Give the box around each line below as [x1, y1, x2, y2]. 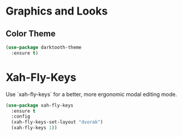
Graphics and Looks [5, 4, 108, 18]
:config [11, 113, 31, 119]
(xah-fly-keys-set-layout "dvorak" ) [11, 119, 103, 125]
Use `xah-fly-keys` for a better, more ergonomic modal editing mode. [5, 90, 178, 98]
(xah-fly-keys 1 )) [11, 125, 58, 131]
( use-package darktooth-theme [5, 44, 82, 50]
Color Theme [5, 28, 56, 39]
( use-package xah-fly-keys [5, 102, 74, 109]
